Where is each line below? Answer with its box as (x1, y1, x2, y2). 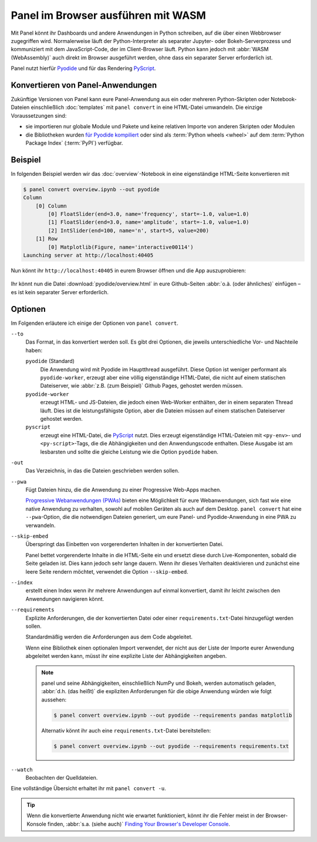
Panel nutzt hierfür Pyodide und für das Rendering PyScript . (11, 65, 156, 72)
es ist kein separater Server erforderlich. (11, 288, 109, 295)
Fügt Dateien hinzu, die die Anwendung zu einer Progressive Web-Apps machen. (25, 486, 221, 494)
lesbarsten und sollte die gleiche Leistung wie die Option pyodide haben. (40, 448, 218, 455)
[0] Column (35, 202, 67, 209)
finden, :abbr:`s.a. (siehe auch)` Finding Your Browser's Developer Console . (47, 820, 231, 827)
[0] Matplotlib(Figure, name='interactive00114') (48, 244, 194, 250)
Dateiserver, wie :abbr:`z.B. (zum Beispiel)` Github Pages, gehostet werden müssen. (40, 382, 243, 390)
